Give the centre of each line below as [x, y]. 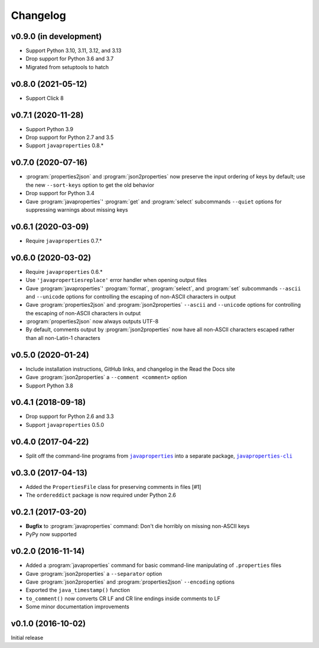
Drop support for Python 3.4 [60, 193]
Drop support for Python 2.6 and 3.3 [70, 416]
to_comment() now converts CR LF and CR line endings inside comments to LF [123, 598]
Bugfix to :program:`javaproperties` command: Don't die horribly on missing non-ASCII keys [138, 526]
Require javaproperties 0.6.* [64, 271]
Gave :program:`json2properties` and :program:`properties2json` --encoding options [130, 582]
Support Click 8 [45, 98]
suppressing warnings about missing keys [77, 209]
